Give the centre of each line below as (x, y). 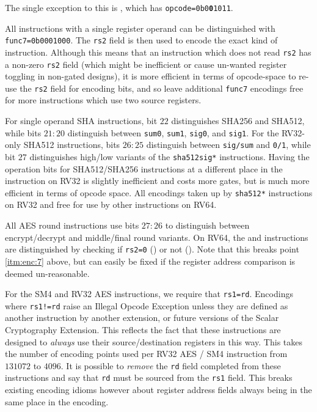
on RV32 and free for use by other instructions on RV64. (111, 204)
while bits (23, 132)
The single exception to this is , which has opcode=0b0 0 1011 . (119, 7)
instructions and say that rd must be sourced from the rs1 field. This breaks (149, 377)
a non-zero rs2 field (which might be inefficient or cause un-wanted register (146, 64)
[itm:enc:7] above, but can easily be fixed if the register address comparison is (150, 261)
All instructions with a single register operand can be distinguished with (140, 28)
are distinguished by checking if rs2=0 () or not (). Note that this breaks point (152, 249)
